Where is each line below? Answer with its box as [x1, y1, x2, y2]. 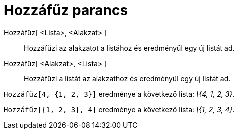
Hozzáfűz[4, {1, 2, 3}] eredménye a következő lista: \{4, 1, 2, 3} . [4, 89, 235, 98]
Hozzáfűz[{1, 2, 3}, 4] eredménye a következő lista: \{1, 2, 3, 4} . [4, 105, 235, 114]
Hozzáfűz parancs [4, 2, 128, 19]
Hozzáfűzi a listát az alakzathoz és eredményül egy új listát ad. [24, 74, 231, 83]
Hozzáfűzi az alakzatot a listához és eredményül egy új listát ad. [24, 43, 235, 52]
